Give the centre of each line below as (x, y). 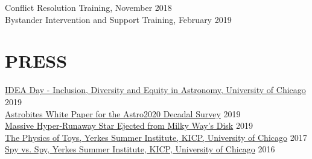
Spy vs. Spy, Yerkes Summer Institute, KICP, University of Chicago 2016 (140, 149)
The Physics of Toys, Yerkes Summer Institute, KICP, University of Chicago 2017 (156, 137)
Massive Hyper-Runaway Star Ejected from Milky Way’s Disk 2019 (129, 125)
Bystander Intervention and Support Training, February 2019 (118, 19)
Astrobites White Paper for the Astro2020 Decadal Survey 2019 (123, 113)
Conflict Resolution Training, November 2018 (88, 7)
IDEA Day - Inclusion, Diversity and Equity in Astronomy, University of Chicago (155, 90)
